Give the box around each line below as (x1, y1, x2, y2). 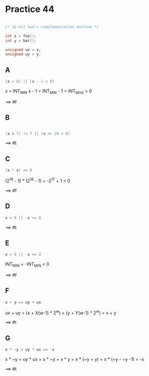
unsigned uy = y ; (5, 52, 41, 57)
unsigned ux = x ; (5, 47, 41, 52)
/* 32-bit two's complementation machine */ (5, 24, 99, 30)
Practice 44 (5, 4, 55, 15)
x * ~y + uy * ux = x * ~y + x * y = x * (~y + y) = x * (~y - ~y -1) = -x (5, 356, 145, 362)
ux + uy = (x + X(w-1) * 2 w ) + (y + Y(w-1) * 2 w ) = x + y (5, 309, 117, 316)
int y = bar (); (5, 38, 37, 43)
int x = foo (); (5, 34, 37, 39)
